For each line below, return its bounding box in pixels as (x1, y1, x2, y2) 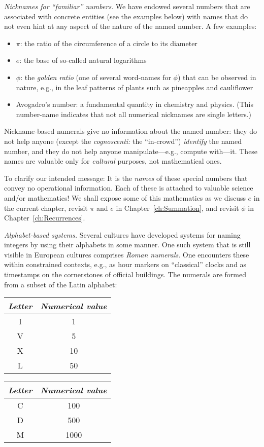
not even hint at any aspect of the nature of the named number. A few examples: (4, 21, 257, 31)
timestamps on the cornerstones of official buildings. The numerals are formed (4, 269, 247, 280)
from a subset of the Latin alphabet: (4, 279, 117, 289)
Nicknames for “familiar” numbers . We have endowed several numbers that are (4, 1, 250, 11)
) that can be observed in (177, 71, 256, 82)
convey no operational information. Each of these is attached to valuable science (4, 182, 253, 193)
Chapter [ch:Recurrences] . (4, 212, 85, 223)
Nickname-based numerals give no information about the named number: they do (4, 126, 257, 136)
